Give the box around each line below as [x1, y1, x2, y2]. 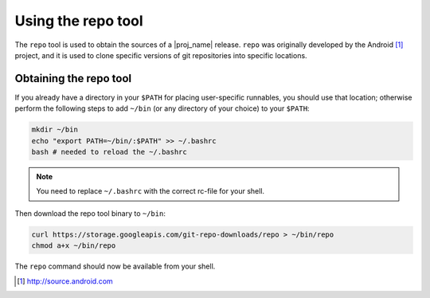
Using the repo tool [14, 12, 143, 29]
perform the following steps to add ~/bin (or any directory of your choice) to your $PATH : [14, 104, 310, 113]
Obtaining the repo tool [14, 72, 132, 85]
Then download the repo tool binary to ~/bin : [14, 208, 166, 218]
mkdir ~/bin [31, 125, 79, 135]
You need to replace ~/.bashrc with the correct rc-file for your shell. [36, 186, 265, 196]
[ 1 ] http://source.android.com [17, 276, 113, 286]
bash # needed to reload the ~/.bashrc [31, 147, 187, 156]
